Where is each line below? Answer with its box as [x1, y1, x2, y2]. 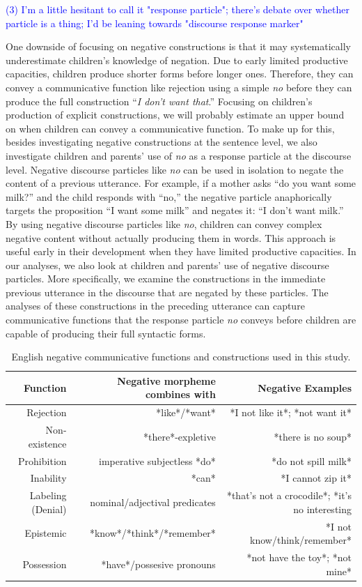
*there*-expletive [143, 429, 216, 443]
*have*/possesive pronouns [101, 556, 216, 571]
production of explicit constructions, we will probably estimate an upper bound [6, 107, 345, 122]
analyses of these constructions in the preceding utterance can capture [6, 298, 305, 313]
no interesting [293, 501, 352, 516]
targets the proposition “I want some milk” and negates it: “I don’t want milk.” [6, 203, 344, 218]
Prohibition [18, 453, 67, 468]
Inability [30, 471, 67, 485]
